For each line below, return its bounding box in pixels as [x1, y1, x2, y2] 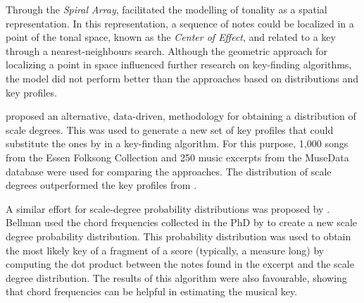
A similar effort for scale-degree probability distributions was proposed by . [6, 201, 330, 216]
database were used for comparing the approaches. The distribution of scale [6, 163, 332, 178]
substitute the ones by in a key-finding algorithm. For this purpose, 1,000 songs [6, 136, 349, 151]
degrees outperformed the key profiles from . [6, 178, 197, 192]
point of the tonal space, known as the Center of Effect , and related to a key [6, 30, 336, 44]
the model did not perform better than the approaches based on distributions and [6, 70, 359, 85]
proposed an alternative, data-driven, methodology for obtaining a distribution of [6, 109, 356, 123]
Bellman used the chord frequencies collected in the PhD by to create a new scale [6, 215, 358, 230]
